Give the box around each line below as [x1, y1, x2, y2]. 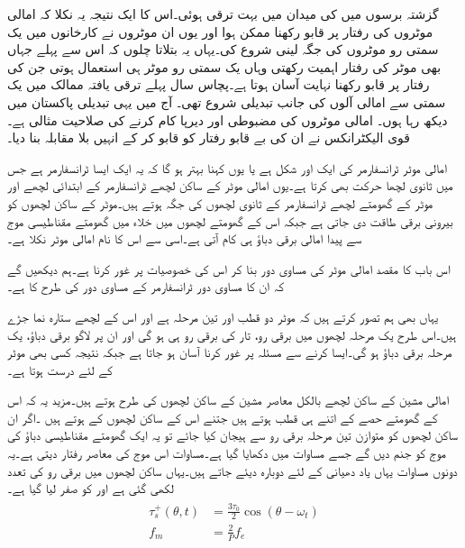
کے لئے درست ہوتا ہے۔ [7, 360, 113, 379]
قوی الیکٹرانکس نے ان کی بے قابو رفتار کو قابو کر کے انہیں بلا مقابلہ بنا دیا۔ [7, 128, 411, 147]
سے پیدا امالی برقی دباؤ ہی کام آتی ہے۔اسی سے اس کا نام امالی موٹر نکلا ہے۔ [7, 229, 362, 248]
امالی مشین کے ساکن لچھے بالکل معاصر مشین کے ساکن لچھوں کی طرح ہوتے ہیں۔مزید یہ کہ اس [7, 390, 449, 409]
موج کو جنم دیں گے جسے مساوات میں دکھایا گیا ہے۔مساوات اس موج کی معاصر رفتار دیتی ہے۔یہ [7, 443, 446, 462]
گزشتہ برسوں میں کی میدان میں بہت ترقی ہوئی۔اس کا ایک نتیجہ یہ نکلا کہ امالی [7, 5, 439, 23]
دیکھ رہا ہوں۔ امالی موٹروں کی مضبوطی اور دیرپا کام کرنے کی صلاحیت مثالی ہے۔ [7, 110, 448, 129]
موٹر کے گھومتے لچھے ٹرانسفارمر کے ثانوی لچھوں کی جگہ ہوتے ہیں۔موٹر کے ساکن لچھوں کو [7, 193, 433, 212]
